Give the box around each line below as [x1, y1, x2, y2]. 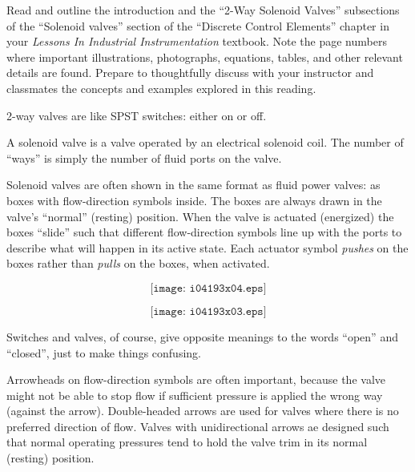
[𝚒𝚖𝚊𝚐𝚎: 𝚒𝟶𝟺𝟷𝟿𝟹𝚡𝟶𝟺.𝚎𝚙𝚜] [150, 282, 267, 294]
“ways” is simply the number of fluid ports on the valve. [6, 149, 282, 166]
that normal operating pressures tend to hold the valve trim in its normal [6, 434, 368, 450]
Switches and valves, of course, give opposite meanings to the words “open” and [6, 328, 398, 345]
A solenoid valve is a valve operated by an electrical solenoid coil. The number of [6, 134, 404, 151]
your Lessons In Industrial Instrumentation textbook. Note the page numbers [6, 33, 387, 50]
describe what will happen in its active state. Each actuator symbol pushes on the [6, 239, 409, 256]
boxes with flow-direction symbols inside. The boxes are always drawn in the [6, 192, 382, 208]
